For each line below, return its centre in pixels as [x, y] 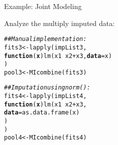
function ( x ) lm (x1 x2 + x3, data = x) [58, 56]
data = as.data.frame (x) [42, 113]
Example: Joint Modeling [43, 6]
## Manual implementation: [45, 39]
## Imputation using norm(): [47, 88]
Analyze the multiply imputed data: [60, 23]
